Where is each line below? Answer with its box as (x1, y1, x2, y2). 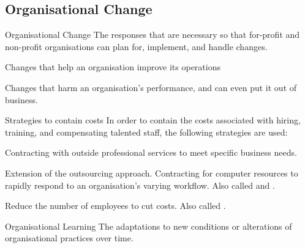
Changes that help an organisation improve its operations (5, 60, 221, 73)
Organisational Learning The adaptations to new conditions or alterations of (5, 219, 292, 232)
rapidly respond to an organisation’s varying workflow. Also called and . (5, 178, 275, 191)
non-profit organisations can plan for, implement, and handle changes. (5, 40, 268, 53)
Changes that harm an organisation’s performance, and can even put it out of (5, 81, 297, 93)
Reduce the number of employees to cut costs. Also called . (5, 199, 226, 212)
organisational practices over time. (5, 232, 134, 244)
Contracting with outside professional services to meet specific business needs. (5, 146, 297, 159)
